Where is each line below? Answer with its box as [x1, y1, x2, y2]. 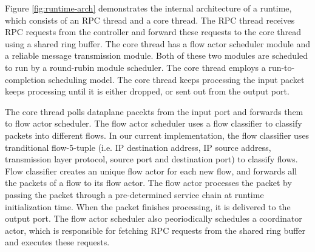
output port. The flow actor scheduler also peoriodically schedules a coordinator [5, 212, 302, 225]
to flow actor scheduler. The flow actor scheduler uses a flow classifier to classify [5, 117, 302, 130]
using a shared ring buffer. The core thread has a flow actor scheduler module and [5, 37, 311, 50]
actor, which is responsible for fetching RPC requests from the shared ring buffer [5, 224, 306, 236]
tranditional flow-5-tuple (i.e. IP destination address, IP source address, [5, 141, 271, 153]
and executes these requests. [5, 236, 110, 248]
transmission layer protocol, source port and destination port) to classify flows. [5, 153, 298, 165]
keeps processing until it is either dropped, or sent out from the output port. [5, 85, 290, 98]
